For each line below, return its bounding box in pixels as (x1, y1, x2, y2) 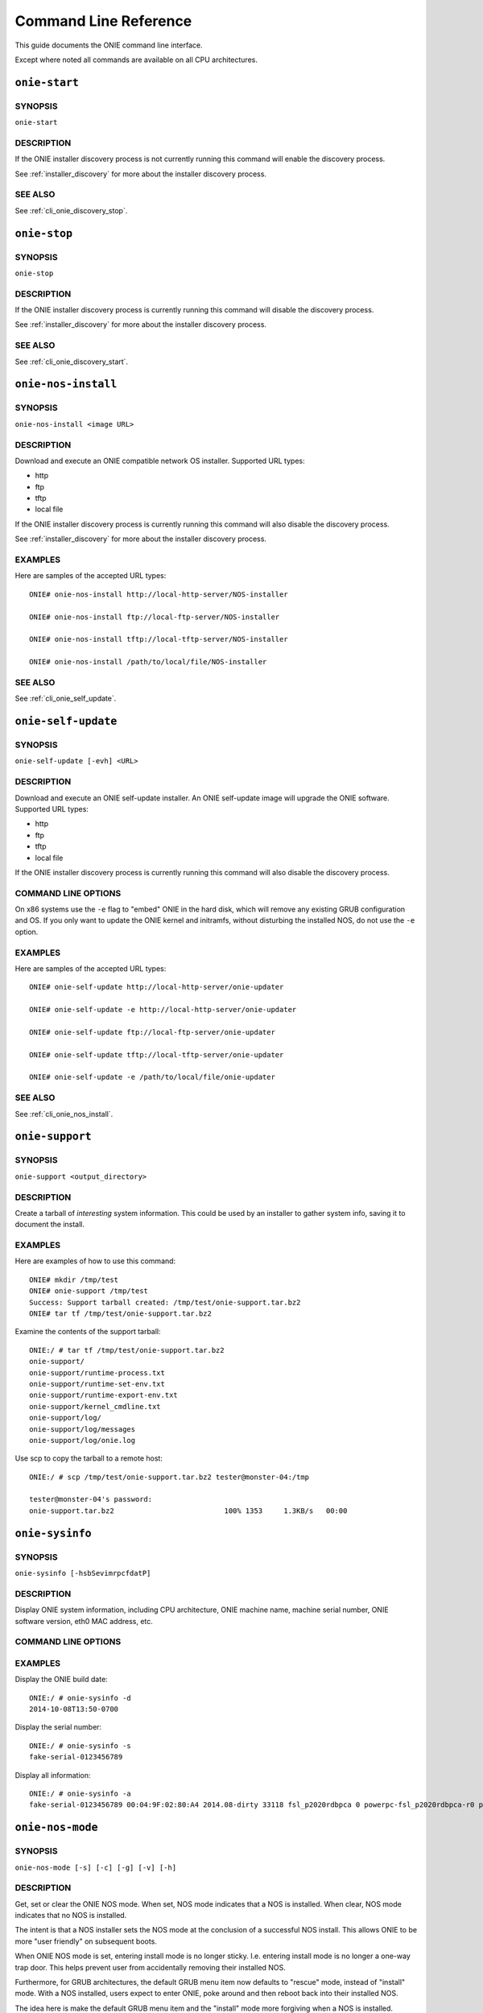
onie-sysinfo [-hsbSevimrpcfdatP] (14, 1569, 151, 1578)
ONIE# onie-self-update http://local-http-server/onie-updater (29, 982, 284, 992)
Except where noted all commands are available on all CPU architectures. (14, 55, 258, 64)
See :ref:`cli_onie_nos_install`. (14, 1109, 114, 1118)
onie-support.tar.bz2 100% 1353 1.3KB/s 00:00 (29, 1506, 348, 1515)
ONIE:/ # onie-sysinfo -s (29, 1741, 132, 1751)
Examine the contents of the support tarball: (14, 1327, 161, 1337)
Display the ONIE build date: (14, 1675, 108, 1684)
